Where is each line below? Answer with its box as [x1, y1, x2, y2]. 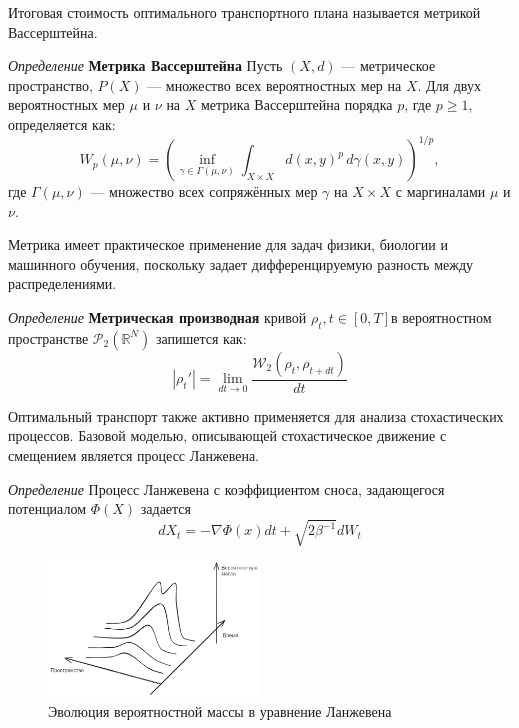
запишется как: [155, 327, 247, 348]
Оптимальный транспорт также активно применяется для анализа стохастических [8, 405, 504, 426]
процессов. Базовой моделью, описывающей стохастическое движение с [8, 425, 447, 446]
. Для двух [417, 74, 481, 95]
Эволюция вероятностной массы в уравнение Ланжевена [48, 700, 392, 721]
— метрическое [341, 55, 436, 76]
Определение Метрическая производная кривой [8, 307, 307, 328]
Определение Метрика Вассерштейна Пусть [8, 55, 283, 76]
